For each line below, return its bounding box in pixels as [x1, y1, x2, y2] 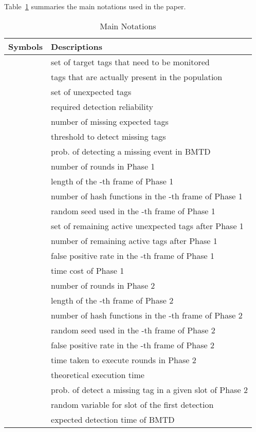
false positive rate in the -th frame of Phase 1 [51, 249, 214, 261]
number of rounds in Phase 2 [51, 279, 155, 291]
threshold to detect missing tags [51, 130, 166, 142]
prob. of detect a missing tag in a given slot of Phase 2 [51, 383, 248, 396]
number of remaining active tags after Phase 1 [51, 234, 217, 247]
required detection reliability [51, 100, 153, 112]
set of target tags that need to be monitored [51, 55, 210, 68]
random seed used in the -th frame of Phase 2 [51, 324, 215, 336]
